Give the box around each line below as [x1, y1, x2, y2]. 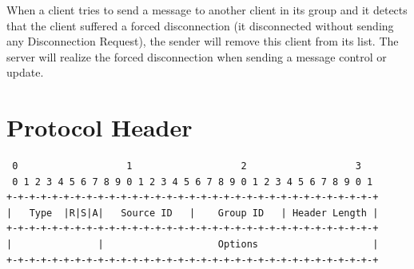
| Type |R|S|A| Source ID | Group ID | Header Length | [6, 207, 379, 219]
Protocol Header [6, 111, 193, 144]
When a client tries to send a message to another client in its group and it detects [6, 2, 408, 18]
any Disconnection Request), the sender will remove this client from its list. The [6, 33, 399, 49]
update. [6, 64, 44, 81]
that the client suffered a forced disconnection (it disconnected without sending [6, 17, 394, 34]
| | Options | [6, 239, 379, 251]
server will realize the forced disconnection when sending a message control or [6, 48, 387, 65]
